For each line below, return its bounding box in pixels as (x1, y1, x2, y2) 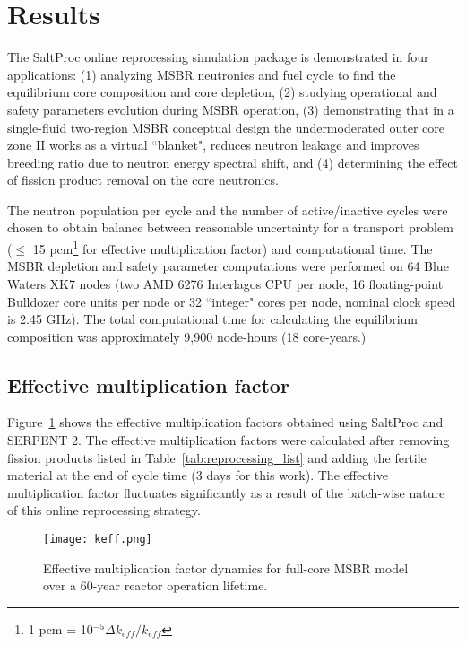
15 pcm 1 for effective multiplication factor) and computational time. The (32, 237, 433, 258)
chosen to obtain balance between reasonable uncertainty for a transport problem (7, 218, 453, 237)
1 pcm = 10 (28, 619, 93, 638)
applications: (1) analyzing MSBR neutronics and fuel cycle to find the (7, 65, 396, 83)
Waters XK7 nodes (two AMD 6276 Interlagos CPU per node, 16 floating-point (7, 274, 444, 292)
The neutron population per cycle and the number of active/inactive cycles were (7, 200, 448, 219)
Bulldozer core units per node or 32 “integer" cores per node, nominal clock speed (7, 292, 456, 310)
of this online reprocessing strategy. (7, 501, 201, 519)
